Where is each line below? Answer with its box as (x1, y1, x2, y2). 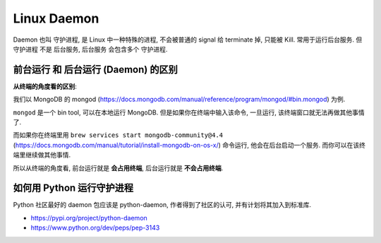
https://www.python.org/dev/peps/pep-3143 (30, 223, 160, 232)
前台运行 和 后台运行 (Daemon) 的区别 (13, 64, 178, 76)
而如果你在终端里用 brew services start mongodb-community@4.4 (13, 131, 224, 139)
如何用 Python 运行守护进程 (13, 182, 134, 194)
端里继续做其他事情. (13, 150, 71, 159)
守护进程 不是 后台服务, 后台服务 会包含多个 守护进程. (13, 45, 168, 53)
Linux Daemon (13, 11, 99, 26)
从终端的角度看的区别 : (13, 82, 78, 90)
